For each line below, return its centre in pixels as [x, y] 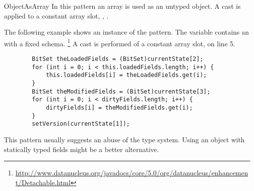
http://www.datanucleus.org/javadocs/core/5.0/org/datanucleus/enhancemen [132, 173]
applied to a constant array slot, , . [56, 15]
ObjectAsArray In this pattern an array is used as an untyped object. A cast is [122, 6]
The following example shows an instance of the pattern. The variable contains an [127, 32]
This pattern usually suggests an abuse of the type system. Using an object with [124, 139]
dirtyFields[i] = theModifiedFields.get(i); [119, 107]
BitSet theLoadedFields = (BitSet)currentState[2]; [118, 59]
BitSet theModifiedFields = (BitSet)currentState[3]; [121, 91]
